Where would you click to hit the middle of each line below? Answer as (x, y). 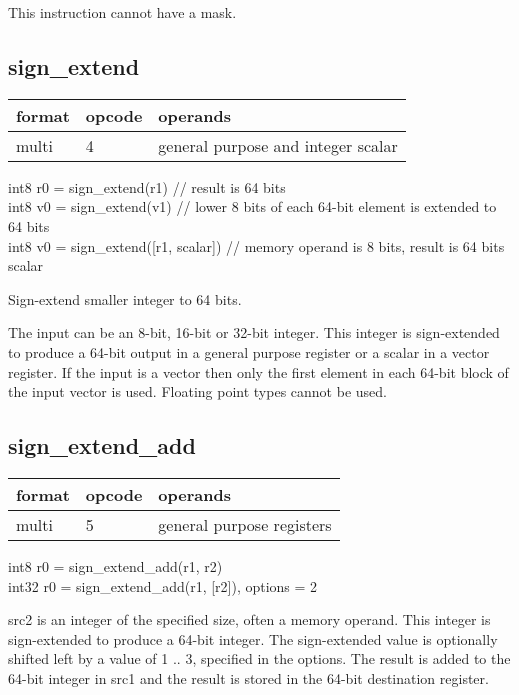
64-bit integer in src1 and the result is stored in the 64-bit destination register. (248, 677)
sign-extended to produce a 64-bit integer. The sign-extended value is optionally (253, 638)
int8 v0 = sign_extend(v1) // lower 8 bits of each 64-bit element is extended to (252, 206)
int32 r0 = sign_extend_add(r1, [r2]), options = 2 (163, 585)
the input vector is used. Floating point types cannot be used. (197, 391)
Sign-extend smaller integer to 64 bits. (125, 298)
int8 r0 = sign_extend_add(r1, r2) (115, 565)
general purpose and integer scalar (278, 145)
